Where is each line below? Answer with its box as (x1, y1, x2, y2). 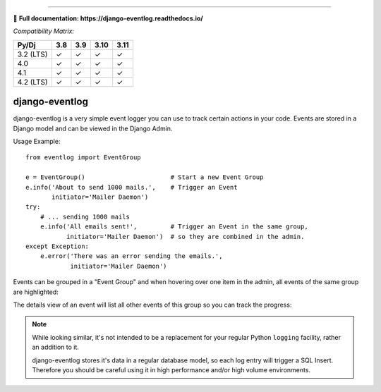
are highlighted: (13, 288, 59, 296)
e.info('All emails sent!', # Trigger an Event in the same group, (40, 223, 308, 231)
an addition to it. (32, 343, 79, 352)
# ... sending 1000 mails (40, 212, 131, 221)
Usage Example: (13, 137, 61, 146)
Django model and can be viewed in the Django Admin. (13, 124, 173, 133)
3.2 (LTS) (17, 49, 48, 59)
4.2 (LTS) (17, 77, 49, 87)
